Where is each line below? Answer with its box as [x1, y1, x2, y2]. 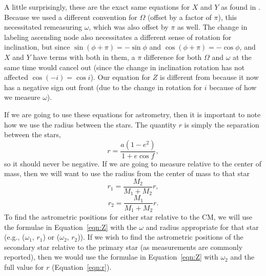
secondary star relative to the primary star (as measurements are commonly [4, 241, 243, 252]
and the [230, 251, 255, 262]
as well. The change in [177, 22, 248, 32]
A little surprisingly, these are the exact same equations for [4, 2, 190, 12]
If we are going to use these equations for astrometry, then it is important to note [4, 109, 261, 119]
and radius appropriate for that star [146, 221, 259, 232]
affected [4, 72, 29, 82]
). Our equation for [90, 72, 151, 82]
